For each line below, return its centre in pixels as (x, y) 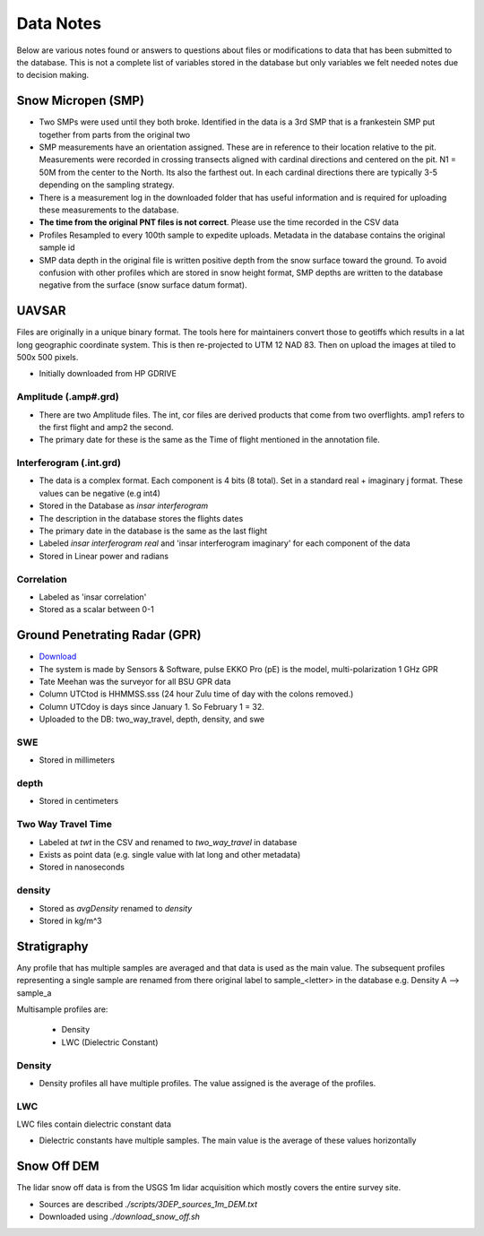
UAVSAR (41, 311)
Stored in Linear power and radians (104, 556)
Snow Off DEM (58, 1167)
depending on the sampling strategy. (107, 185)
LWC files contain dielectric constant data (94, 1124)
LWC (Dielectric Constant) (110, 1042)
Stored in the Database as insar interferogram (124, 506)
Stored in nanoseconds (82, 867)
